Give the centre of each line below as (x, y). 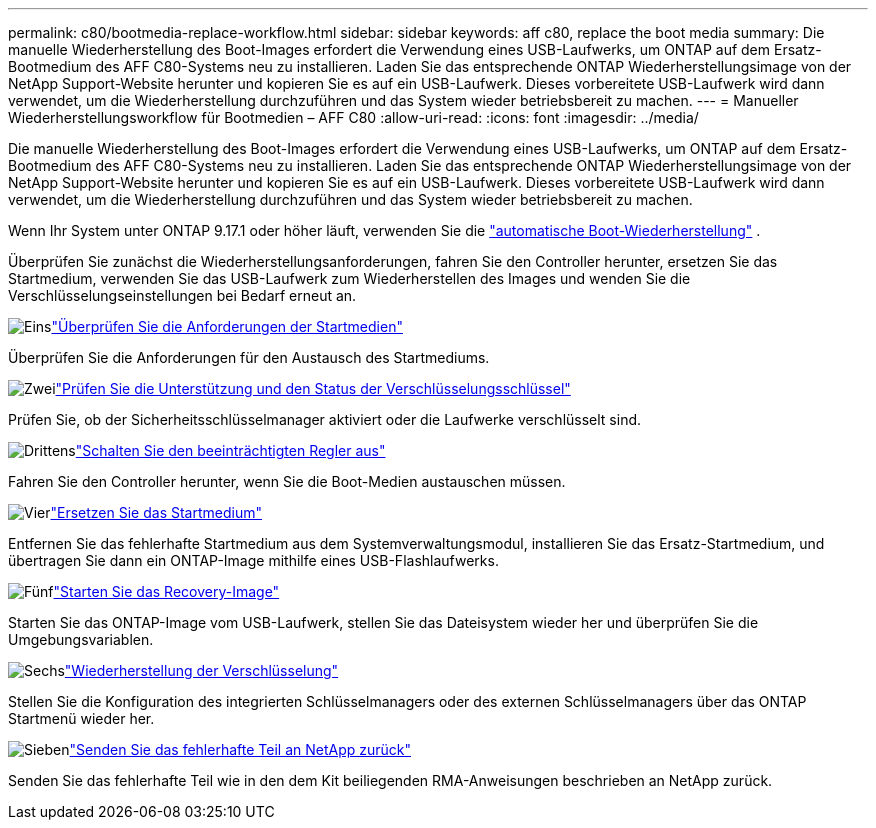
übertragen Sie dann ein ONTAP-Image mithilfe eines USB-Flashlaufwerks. (253, 560)
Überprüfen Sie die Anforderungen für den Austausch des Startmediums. (249, 357)
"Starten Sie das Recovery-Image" (166, 591)
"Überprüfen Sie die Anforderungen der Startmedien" (227, 326)
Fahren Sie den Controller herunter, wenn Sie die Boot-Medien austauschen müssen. (287, 481)
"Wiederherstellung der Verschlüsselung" (201, 670)
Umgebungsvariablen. (81, 639)
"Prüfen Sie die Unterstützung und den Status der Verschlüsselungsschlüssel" (313, 388)
